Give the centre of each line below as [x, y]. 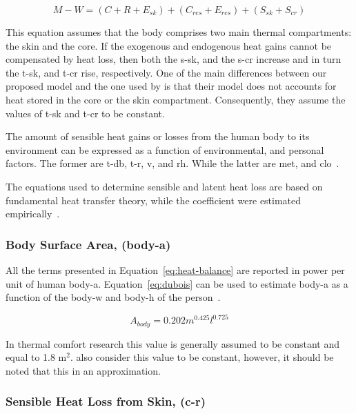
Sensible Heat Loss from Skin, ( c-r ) [106, 401]
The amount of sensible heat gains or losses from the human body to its [158, 136]
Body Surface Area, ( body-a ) [88, 244]
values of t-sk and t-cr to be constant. [85, 113]
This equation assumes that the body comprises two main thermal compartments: [179, 32]
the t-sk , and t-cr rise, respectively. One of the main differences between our [166, 72]
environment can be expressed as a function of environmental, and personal [165, 149]
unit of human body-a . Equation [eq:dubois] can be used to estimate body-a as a [177, 283]
